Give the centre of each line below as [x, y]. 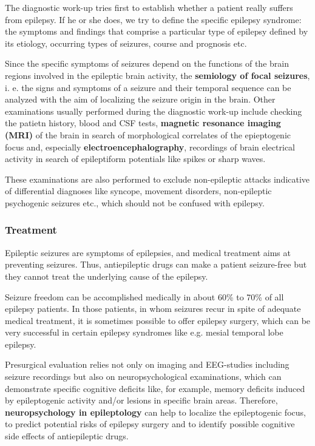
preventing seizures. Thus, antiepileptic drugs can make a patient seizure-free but [156, 264]
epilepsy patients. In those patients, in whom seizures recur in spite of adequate [153, 309]
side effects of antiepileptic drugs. [67, 436]
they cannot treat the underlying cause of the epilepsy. [107, 276]
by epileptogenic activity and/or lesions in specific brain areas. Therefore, [141, 400]
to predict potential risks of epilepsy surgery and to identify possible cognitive [150, 424]
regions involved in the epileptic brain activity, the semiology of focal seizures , [157, 75]
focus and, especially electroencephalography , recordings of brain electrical [150, 147]
